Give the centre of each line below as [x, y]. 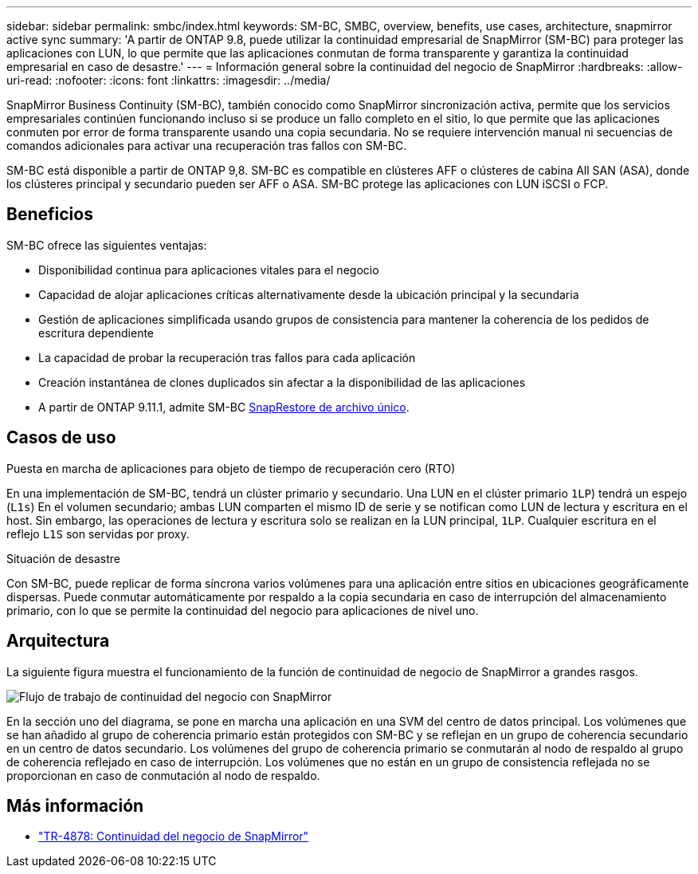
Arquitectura [58, 641]
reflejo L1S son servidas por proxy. [98, 533]
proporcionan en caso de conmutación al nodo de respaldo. [163, 775]
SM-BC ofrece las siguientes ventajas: [107, 245]
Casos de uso [61, 438]
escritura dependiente [96, 333]
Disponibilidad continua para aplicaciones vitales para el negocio [209, 270]
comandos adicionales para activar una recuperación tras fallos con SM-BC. [207, 146]
